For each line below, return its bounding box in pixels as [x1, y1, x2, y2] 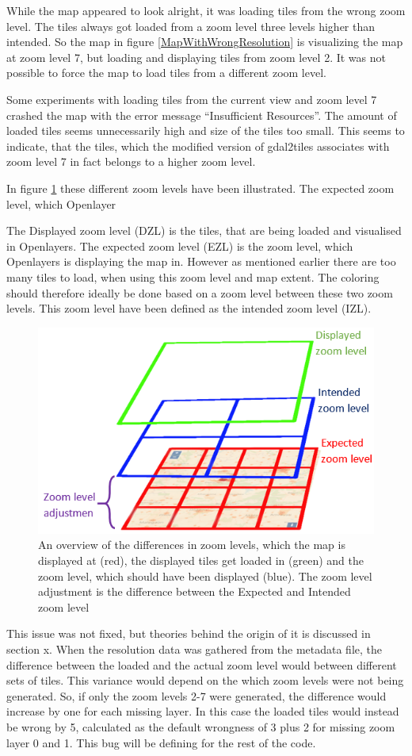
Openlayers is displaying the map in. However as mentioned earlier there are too [6, 253, 396, 270]
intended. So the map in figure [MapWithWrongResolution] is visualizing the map [6, 33, 403, 50]
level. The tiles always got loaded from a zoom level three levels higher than [6, 17, 376, 34]
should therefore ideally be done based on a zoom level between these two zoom [6, 284, 393, 301]
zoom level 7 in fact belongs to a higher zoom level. [6, 153, 256, 170]
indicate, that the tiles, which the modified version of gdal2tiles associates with [6, 137, 390, 154]
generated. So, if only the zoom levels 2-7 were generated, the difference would [6, 687, 387, 704]
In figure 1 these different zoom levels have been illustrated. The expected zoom [6, 179, 395, 196]
